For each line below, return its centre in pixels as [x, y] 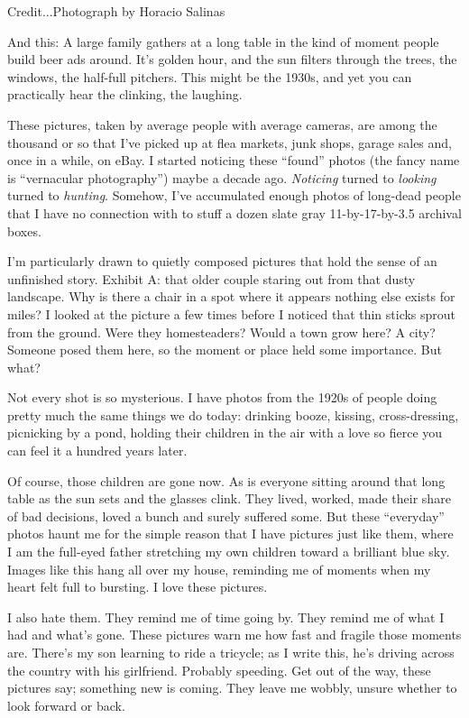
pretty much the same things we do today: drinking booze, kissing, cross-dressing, [233, 414]
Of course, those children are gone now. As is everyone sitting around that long [226, 480]
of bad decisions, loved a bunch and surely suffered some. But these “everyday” [226, 515]
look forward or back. [66, 705]
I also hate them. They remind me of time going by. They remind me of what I [226, 617]
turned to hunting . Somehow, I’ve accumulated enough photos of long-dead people [234, 195]
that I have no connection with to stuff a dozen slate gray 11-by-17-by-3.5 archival [234, 212]
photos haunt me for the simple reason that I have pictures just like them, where [230, 534]
